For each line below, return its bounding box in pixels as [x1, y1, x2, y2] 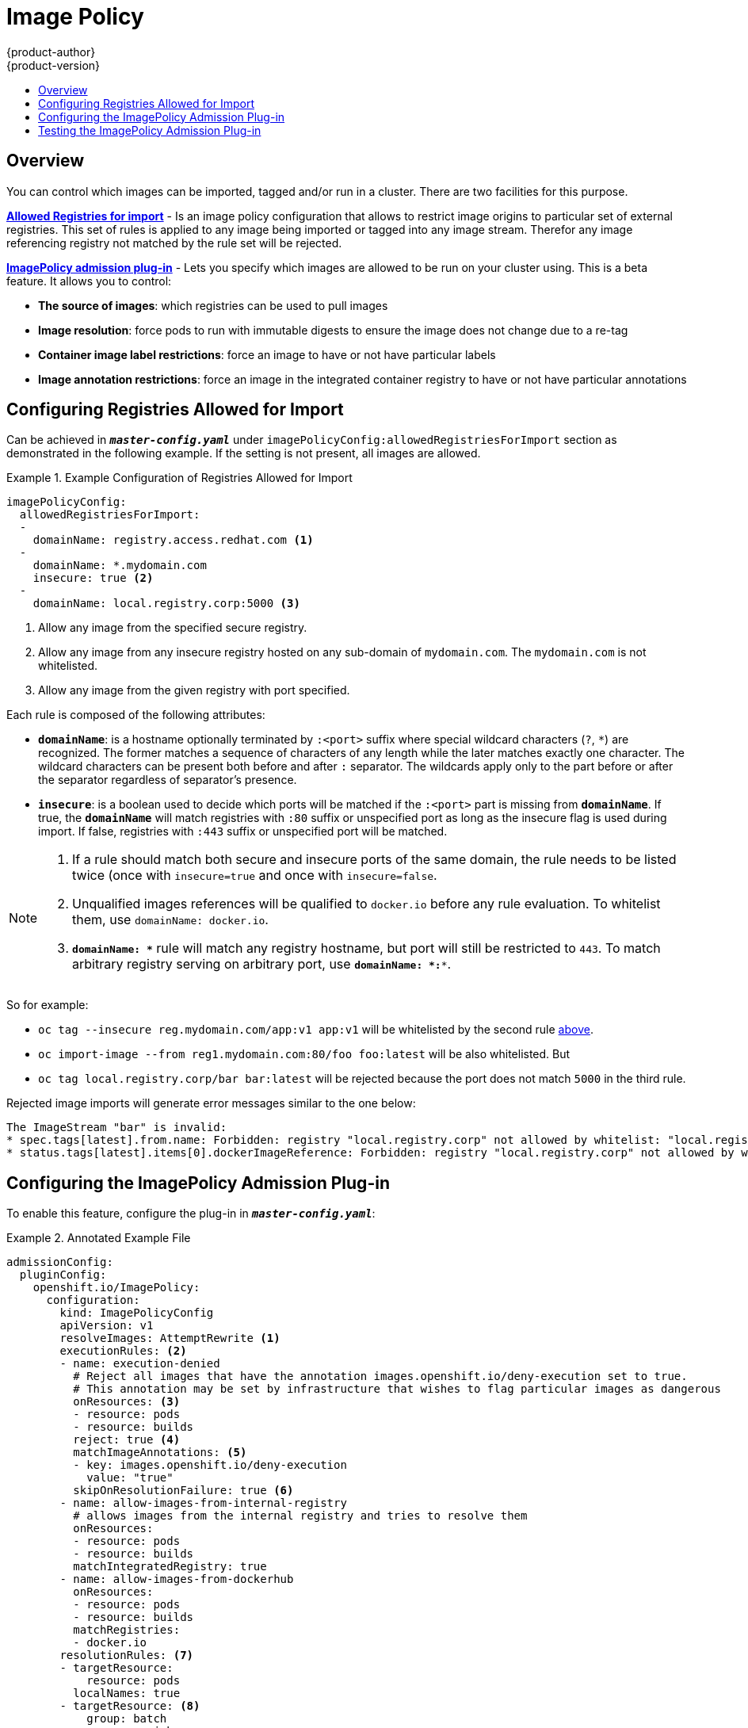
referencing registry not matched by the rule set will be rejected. [6, 235, 342, 250]
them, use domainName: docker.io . [72, 912, 269, 928]
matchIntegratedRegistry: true [73, 1560, 267, 1573]
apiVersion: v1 [59, 1319, 154, 1332]
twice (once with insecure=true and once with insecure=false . [72, 867, 437, 884]
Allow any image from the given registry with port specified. [38, 683, 350, 698]
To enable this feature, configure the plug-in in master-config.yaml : [6, 1206, 376, 1221]
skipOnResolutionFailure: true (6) [73, 1484, 294, 1497]
